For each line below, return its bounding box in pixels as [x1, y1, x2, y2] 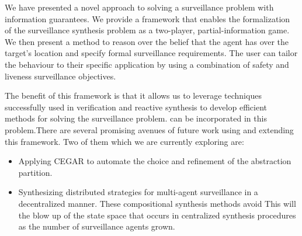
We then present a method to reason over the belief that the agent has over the [5, 35, 289, 47]
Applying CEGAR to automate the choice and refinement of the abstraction [18, 155, 291, 167]
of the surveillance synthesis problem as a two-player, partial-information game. [5, 24, 290, 36]
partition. [18, 166, 53, 178]
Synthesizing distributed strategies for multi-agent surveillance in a [18, 186, 258, 198]
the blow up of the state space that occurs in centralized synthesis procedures [18, 209, 296, 221]
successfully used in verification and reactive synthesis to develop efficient [5, 100, 267, 113]
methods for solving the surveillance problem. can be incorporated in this [5, 112, 267, 124]
